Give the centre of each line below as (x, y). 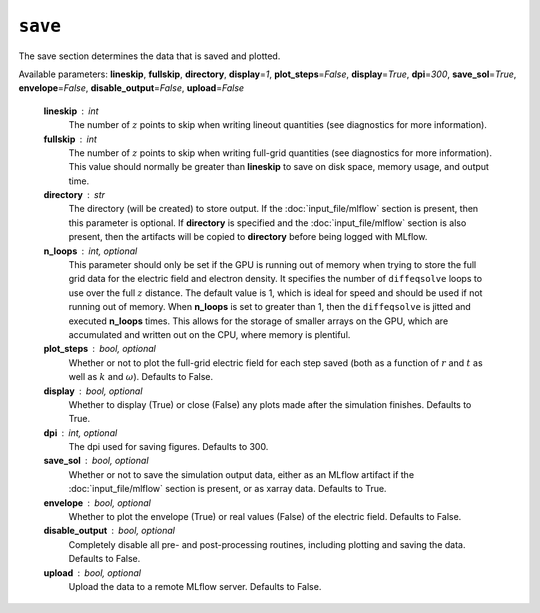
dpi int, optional (80, 432)
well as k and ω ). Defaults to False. (141, 377)
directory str (74, 195)
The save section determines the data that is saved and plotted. (149, 56)
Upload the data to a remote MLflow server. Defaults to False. (195, 586)
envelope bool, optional (97, 502)
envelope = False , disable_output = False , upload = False (131, 88)
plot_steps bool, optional (100, 349)
